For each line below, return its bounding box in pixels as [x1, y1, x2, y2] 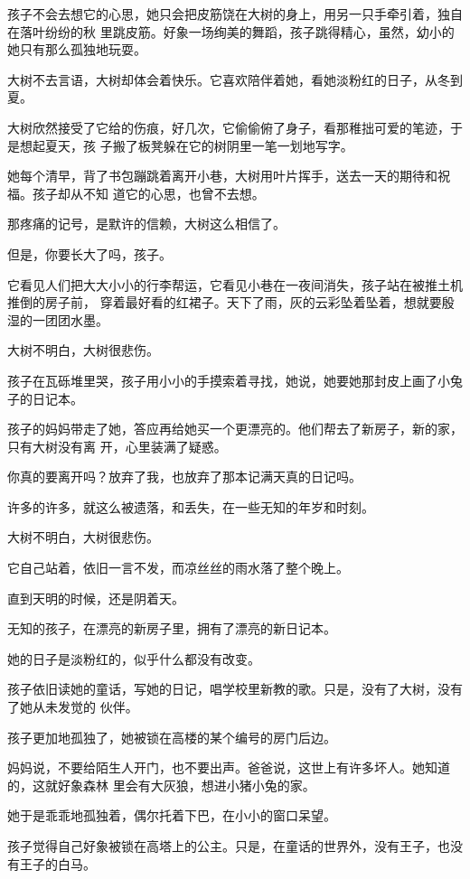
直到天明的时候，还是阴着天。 [7, 588, 184, 607]
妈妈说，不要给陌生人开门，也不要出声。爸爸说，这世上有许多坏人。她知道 [7, 758, 450, 777]
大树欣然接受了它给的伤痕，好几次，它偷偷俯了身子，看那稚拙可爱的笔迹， [7, 117, 450, 136]
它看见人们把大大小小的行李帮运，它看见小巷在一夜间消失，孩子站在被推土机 [7, 275, 463, 294]
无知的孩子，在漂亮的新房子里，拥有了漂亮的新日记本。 [7, 619, 336, 638]
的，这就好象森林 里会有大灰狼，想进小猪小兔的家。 [7, 775, 315, 794]
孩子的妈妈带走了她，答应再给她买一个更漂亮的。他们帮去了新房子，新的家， [7, 419, 463, 438]
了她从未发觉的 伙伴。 [7, 697, 138, 716]
